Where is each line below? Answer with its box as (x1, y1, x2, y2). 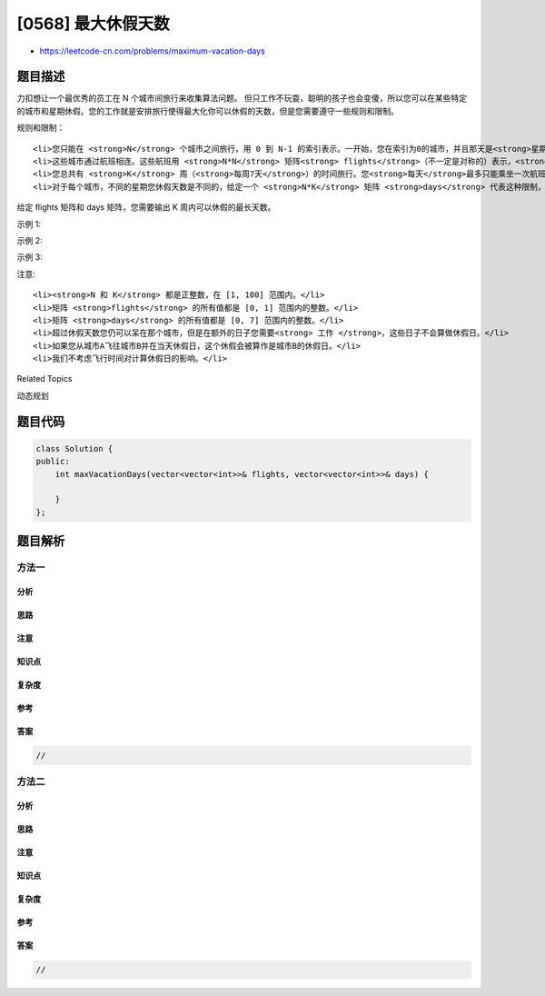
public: (35, 456, 70, 467)
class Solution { (35, 443, 114, 453)
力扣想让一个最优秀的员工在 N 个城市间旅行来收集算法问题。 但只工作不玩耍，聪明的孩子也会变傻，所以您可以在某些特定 (16, 93, 468, 104)
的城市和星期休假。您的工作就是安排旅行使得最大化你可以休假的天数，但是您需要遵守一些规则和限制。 (16, 105, 399, 116)
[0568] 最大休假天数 (16, 14, 170, 34)
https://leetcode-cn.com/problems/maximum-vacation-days (39, 45, 265, 56)
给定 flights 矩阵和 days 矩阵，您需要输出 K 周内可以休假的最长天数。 (16, 202, 276, 213)
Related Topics (16, 373, 73, 384)
